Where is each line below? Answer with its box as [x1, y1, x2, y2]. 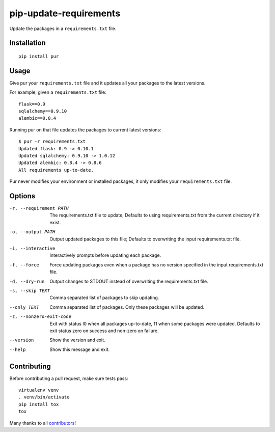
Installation [9, 39, 46, 47]
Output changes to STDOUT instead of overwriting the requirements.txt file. [49, 278, 208, 284]
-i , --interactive [9, 246, 56, 252]
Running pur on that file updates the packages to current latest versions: [9, 126, 161, 132]
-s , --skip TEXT [9, 288, 50, 293]
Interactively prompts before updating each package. [49, 252, 161, 258]
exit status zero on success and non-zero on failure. [49, 328, 159, 334]
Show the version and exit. [49, 337, 105, 343]
